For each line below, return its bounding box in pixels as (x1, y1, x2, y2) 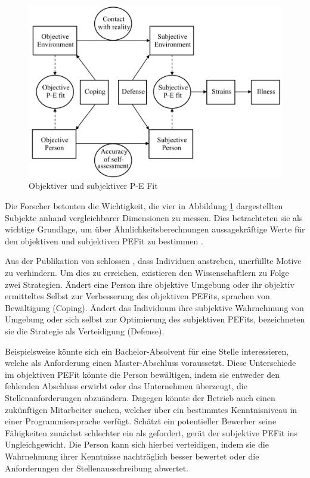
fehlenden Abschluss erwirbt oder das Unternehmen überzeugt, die (5, 380, 247, 392)
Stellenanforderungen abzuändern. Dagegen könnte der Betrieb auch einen (5, 391, 275, 403)
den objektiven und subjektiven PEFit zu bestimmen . (5, 234, 203, 247)
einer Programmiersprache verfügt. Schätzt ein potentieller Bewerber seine (5, 415, 277, 427)
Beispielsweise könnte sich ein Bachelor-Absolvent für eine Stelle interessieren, (5, 344, 289, 357)
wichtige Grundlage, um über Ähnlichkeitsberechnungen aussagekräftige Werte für (5, 223, 305, 235)
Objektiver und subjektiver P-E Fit (29, 179, 158, 192)
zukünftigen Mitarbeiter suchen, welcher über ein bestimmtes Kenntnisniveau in (5, 403, 297, 415)
